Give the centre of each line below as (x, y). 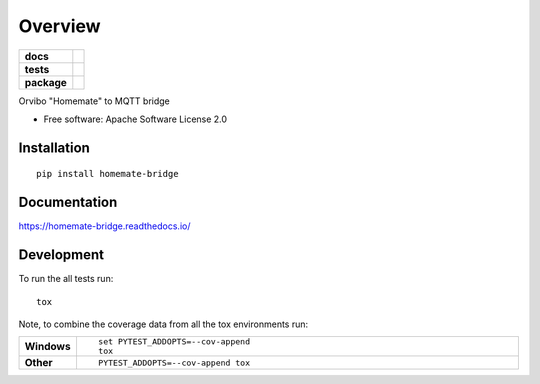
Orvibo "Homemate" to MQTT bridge (94, 101)
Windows (47, 347)
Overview (59, 26)
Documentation (68, 202)
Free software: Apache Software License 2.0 (135, 119)
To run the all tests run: (66, 279)
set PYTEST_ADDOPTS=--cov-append (174, 341)
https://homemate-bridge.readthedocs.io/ (104, 226)
